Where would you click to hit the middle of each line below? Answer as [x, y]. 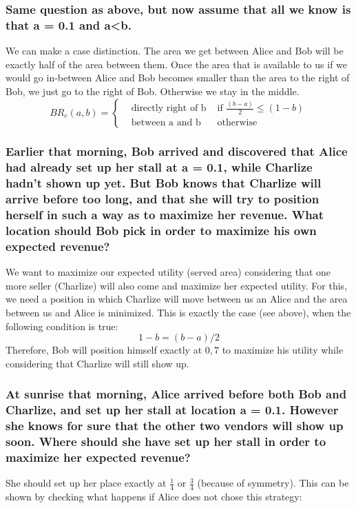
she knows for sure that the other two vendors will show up [175, 426]
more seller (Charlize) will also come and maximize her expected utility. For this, [177, 285]
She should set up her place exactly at [86, 483]
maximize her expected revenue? [98, 457]
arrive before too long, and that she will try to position [163, 199]
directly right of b [169, 109]
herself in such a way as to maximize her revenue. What [165, 215]
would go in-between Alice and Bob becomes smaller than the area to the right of [178, 78]
